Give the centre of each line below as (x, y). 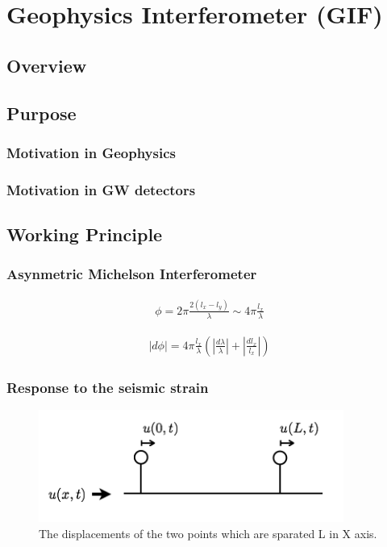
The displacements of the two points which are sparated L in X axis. (208, 533)
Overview (47, 65)
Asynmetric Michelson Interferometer (132, 274)
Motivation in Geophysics (91, 152)
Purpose (42, 113)
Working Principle (85, 234)
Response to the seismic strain (108, 387)
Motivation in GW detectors (101, 189)
